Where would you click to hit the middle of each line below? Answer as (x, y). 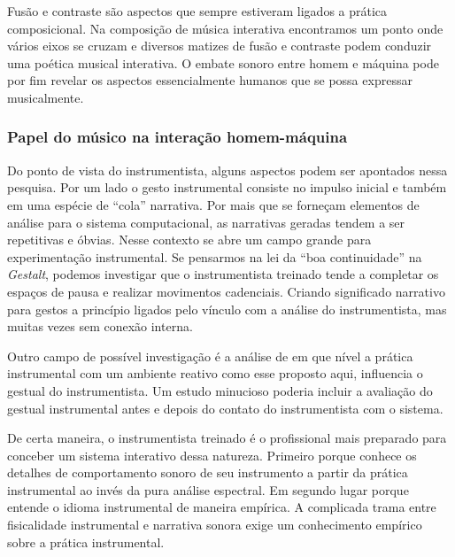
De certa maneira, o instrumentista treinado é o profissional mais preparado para (227, 438)
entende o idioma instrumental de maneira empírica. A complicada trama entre (222, 507)
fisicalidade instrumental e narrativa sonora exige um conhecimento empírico (215, 525)
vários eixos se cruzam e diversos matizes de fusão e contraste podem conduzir (220, 46)
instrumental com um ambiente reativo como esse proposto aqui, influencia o (215, 373)
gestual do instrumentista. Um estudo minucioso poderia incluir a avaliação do (220, 390)
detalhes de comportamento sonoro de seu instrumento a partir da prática (208, 472)
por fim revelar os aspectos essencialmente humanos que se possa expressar (210, 80)
